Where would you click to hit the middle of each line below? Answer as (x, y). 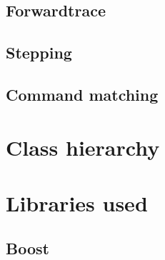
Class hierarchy (83, 147)
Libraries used (77, 202)
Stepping (39, 52)
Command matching (82, 94)
